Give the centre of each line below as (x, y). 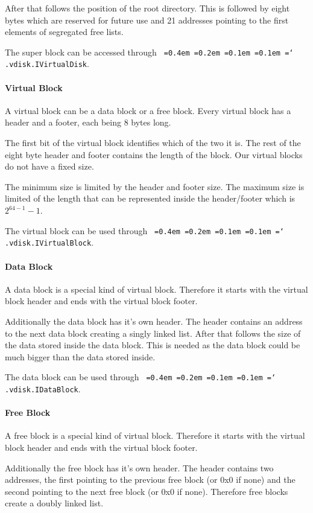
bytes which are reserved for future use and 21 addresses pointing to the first (147, 20)
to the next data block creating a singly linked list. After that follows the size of (153, 333)
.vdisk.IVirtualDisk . (47, 64)
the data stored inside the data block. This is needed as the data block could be (153, 345)
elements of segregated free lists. (64, 32)
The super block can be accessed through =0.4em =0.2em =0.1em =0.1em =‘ (149, 52)
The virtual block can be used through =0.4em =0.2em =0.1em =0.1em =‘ (144, 230)
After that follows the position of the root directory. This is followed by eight (147, 8)
